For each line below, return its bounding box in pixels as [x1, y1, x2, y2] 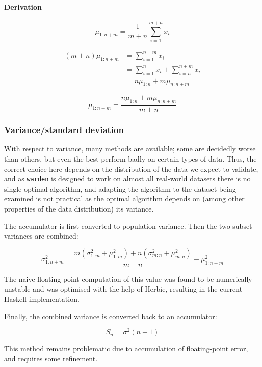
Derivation [4, 1, 42, 12]
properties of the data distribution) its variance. [4, 203, 154, 214]
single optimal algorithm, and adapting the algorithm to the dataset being [4, 183, 236, 194]
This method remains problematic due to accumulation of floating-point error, [4, 343, 248, 354]
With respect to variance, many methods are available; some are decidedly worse [4, 143, 256, 154]
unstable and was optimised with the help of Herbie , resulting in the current [4, 283, 243, 294]
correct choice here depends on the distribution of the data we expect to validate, [4, 163, 258, 174]
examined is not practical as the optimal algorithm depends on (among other [4, 193, 245, 204]
